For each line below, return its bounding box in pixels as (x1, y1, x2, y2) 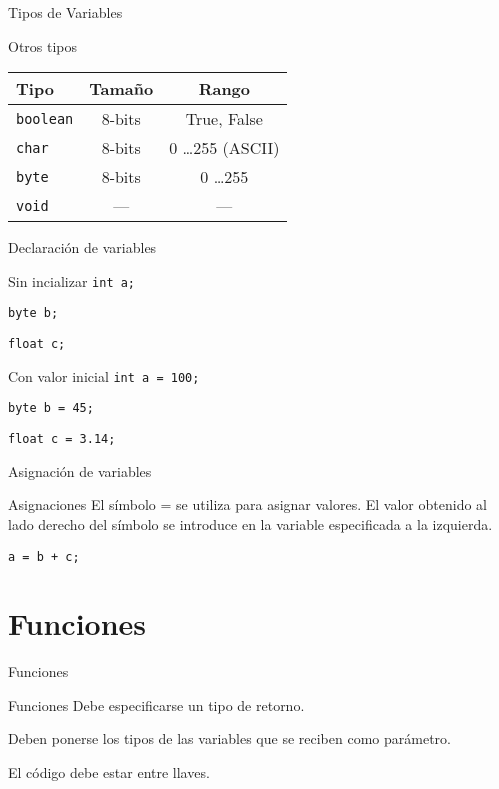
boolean (16, 110, 74, 127)
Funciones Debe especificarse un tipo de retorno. (8, 694, 305, 715)
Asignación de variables (8, 460, 152, 481)
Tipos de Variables (8, 2, 123, 22)
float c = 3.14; (8, 432, 116, 447)
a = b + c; (8, 549, 80, 564)
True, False (185, 107, 263, 131)
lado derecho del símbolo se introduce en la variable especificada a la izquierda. (8, 513, 493, 534)
